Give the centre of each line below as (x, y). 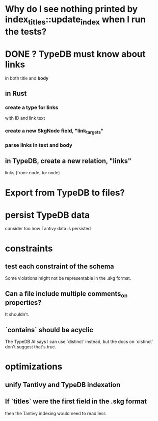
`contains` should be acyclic (49, 330)
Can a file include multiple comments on (66, 294)
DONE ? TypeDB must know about (75, 54)
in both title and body (27, 78)
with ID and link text (25, 118)
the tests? (26, 32)
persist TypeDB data (47, 215)
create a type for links (32, 107)
